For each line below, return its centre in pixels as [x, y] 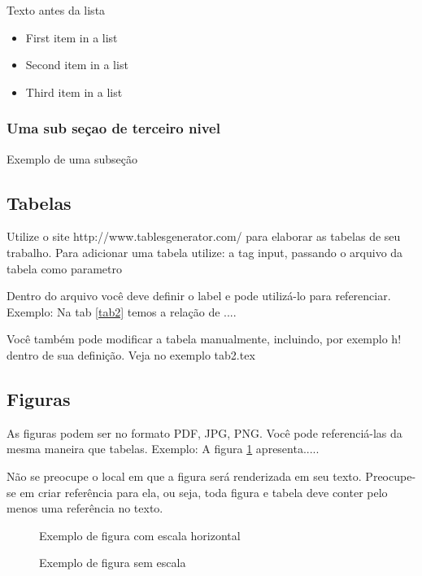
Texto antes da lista [56, 10]
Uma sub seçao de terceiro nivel [113, 128]
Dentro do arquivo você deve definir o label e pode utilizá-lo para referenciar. [199, 296]
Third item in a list [74, 92]
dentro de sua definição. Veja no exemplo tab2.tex [131, 354]
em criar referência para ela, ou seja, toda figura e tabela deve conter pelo [204, 492]
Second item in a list [77, 65]
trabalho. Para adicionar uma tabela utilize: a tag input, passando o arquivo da [205, 252]
